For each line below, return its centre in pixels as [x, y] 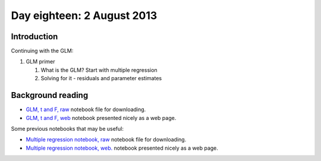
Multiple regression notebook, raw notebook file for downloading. [106, 140]
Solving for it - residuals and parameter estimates [101, 78]
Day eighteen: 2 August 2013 [84, 15]
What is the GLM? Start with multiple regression [99, 70]
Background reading [50, 95]
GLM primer [41, 62]
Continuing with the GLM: [42, 51]
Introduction [34, 37]
